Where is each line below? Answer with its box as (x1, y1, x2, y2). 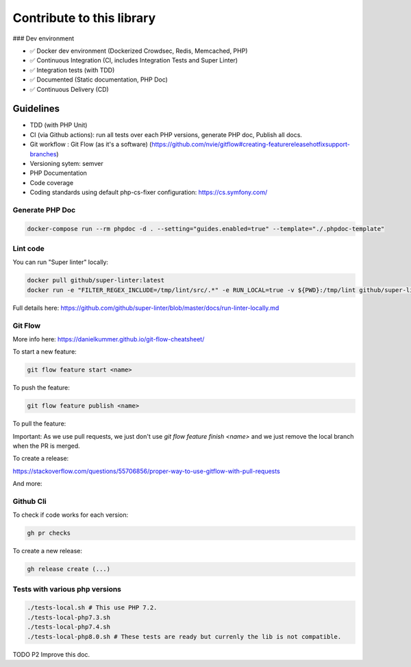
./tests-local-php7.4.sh (27, 623, 111, 631)
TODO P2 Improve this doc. (12, 650, 90, 658)
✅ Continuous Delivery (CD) (29, 85, 109, 93)
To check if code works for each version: (12, 511, 129, 519)
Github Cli (12, 496, 47, 506)
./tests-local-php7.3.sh (27, 614, 111, 621)
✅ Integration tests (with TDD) (29, 66, 115, 74)
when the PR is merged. (12, 442, 80, 450)
